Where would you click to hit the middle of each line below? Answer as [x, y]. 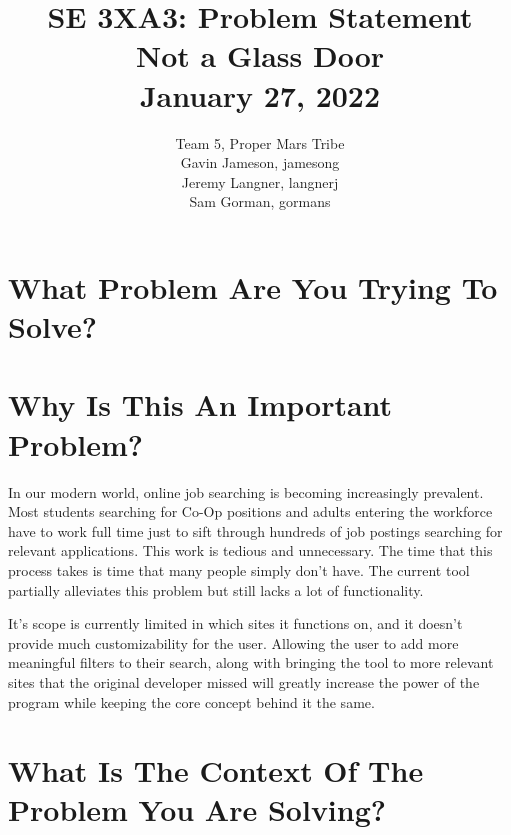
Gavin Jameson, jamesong [260, 162]
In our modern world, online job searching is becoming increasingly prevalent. [246, 491]
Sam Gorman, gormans [260, 201]
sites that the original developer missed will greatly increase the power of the [244, 681]
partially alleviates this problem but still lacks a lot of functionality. [216, 589]
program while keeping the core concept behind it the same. [191, 701]
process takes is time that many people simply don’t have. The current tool [239, 569]
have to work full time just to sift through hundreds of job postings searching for [255, 530]
